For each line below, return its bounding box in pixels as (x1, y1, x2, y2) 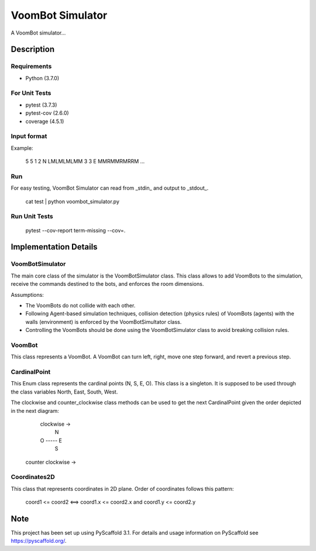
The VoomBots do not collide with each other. (25, 302, 136, 309)
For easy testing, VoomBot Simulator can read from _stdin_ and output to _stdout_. (11, 184, 209, 191)
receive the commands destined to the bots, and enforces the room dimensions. (11, 280, 204, 288)
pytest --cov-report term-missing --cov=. (25, 227, 126, 234)
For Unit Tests (11, 89, 51, 97)
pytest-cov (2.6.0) (25, 109, 70, 117)
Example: (11, 144, 33, 152)
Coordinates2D (11, 473, 55, 481)
